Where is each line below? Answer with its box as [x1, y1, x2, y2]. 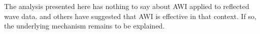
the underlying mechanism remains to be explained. [4, 20, 165, 31]
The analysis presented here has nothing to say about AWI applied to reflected [4, 1, 249, 11]
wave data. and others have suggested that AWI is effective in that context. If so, [4, 10, 256, 21]
